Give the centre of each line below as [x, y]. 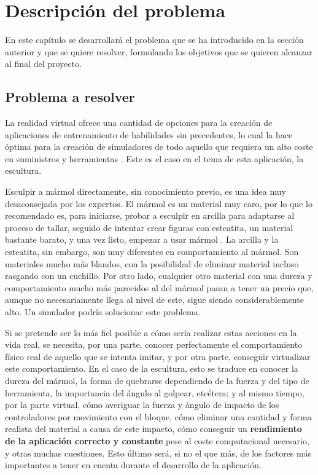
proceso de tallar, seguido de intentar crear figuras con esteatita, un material [149, 227]
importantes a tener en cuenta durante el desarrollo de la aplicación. [134, 465]
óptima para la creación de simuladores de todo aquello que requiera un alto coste [159, 147]
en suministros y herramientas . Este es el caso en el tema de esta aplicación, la [154, 158]
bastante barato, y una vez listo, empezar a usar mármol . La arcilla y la [142, 239]
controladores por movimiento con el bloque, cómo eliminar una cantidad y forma [158, 416]
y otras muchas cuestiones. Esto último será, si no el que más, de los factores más [158, 453]
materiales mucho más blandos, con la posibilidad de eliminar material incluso [152, 263]
